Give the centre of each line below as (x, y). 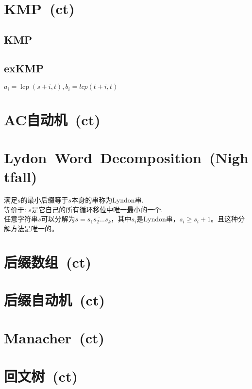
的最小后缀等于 (44, 200)
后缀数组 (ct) (48, 262)
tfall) (21, 177)
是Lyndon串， (158, 219)
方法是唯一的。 (34, 228)
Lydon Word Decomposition (103, 157)
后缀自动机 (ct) (54, 299)
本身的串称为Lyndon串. (108, 200)
